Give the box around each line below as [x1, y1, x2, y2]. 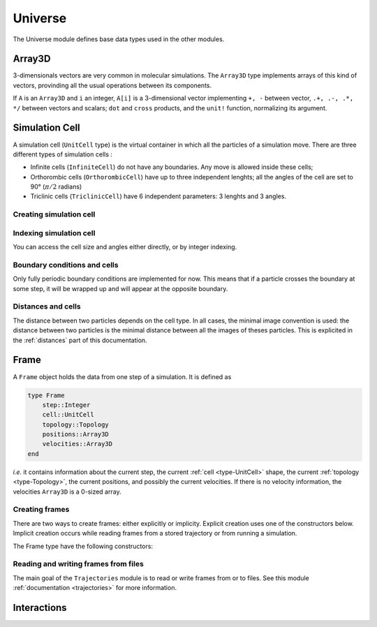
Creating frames [13, 505, 70, 515]
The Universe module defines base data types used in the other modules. [13, 35, 225, 43]
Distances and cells [13, 302, 81, 311]
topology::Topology [42, 420, 110, 429]
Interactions [13, 601, 67, 614]
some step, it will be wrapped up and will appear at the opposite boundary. [13, 284, 228, 293]
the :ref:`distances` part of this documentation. [13, 336, 147, 344]
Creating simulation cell [13, 209, 96, 219]
